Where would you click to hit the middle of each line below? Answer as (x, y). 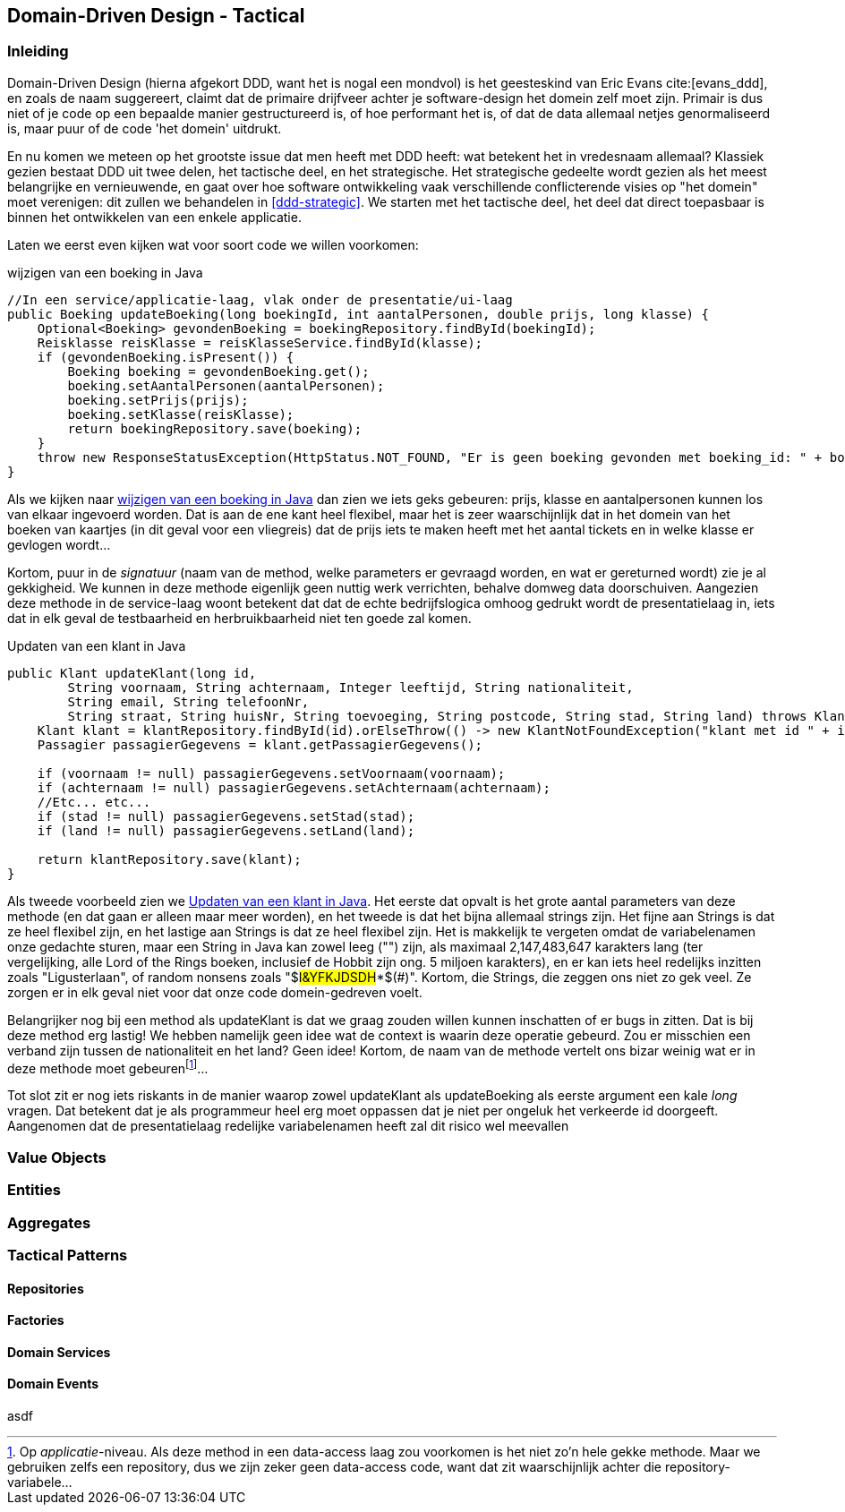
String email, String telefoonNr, (188, 701)
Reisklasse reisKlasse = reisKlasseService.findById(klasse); (260, 342)
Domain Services (59, 1352)
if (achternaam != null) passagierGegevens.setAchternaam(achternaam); (294, 787)
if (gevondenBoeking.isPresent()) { (166, 357)
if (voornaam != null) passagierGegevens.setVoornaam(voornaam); (271, 773)
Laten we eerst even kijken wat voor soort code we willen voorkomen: (213, 244)
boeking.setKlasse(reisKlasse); (181, 414)
